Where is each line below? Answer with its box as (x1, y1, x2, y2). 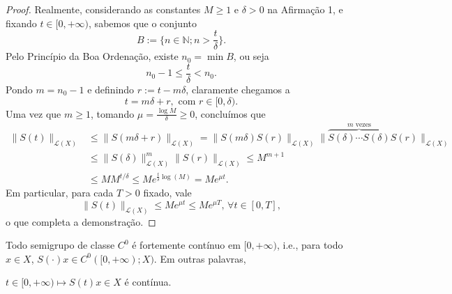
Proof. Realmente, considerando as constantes (6, 2, 201, 16)
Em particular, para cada (6, 185, 114, 200)
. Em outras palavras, (153, 251, 246, 265)
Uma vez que (6, 106, 61, 121)
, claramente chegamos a (186, 82, 290, 96)
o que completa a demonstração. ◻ (6, 214, 156, 229)
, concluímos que (195, 106, 266, 121)
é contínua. (124, 274, 172, 289)
